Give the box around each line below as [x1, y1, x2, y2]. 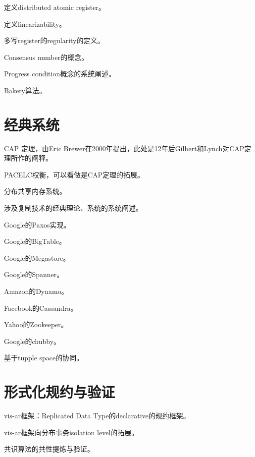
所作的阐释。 [10, 153, 52, 163]
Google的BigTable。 [4, 236, 66, 246]
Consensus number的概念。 [4, 52, 89, 62]
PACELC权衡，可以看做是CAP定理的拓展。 [4, 169, 145, 179]
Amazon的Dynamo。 [4, 286, 68, 296]
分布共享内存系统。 [4, 186, 66, 196]
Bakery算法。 [4, 85, 47, 95]
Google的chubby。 [4, 336, 61, 346]
